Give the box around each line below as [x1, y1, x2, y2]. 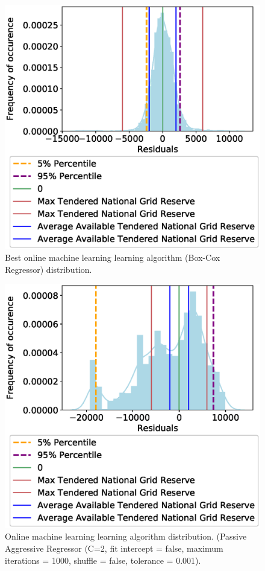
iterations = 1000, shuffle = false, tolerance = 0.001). [5, 553, 201, 566]
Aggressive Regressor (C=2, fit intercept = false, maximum [5, 542, 223, 555]
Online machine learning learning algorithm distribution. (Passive [5, 530, 247, 543]
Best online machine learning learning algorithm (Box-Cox [5, 251, 220, 264]
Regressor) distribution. [5, 263, 92, 275]
